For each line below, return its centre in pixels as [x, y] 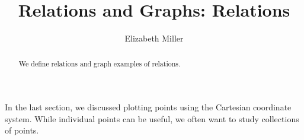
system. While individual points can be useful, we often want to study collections [152, 118]
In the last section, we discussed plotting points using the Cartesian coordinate [148, 107]
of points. [22, 130]
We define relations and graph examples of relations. [100, 63]
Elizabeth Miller [154, 38]
